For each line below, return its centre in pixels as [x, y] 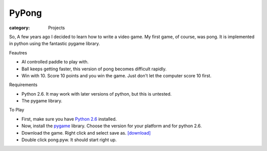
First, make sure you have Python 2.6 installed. [69, 119]
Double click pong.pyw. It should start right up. [69, 140]
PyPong [25, 13]
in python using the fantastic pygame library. [55, 44]
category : [20, 28]
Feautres [18, 52]
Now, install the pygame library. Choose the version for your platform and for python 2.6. [112, 126]
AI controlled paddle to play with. [55, 62]
